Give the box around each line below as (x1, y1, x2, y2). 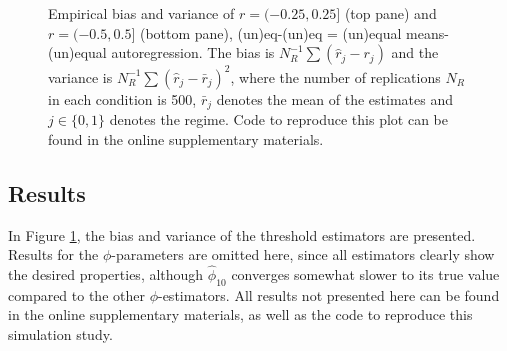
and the (391, 42, 439, 63)
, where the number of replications (230, 66, 441, 87)
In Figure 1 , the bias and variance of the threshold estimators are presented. (8, 224, 476, 245)
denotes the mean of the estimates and (216, 88, 453, 109)
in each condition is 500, (48, 88, 197, 109)
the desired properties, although (8, 263, 204, 284)
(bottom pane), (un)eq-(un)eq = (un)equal (139, 22, 402, 43)
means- (405, 22, 449, 43)
